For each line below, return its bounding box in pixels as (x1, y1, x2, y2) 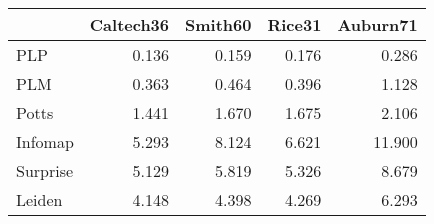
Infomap (16, 130, 74, 153)
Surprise (16, 159, 74, 182)
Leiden (16, 188, 63, 211)
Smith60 (185, 13, 252, 36)
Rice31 (267, 13, 322, 36)
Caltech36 (89, 13, 170, 36)
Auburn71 (337, 13, 418, 36)
